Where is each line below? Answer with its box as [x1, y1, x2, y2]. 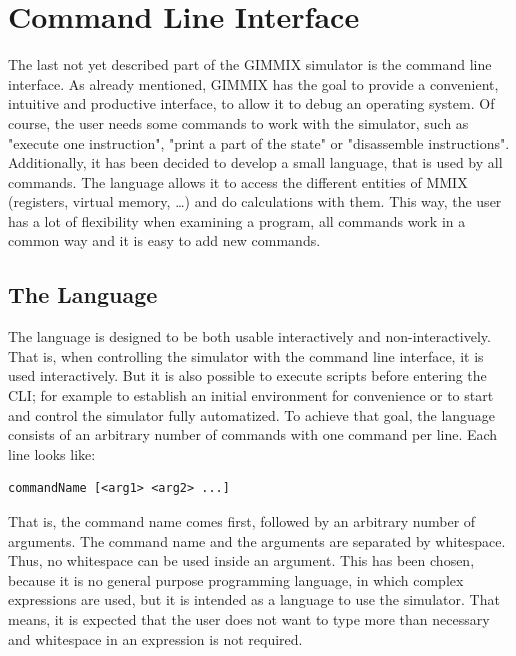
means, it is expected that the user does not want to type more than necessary [8, 608, 490, 629]
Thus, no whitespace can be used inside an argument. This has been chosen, [8, 550, 475, 571]
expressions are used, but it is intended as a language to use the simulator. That [8, 589, 500, 610]
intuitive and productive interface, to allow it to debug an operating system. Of [8, 93, 495, 114]
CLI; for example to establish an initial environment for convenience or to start [8, 385, 494, 406]
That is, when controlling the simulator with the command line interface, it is [8, 345, 484, 366]
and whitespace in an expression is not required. [8, 628, 303, 649]
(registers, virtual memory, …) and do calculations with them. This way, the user [8, 191, 502, 212]
